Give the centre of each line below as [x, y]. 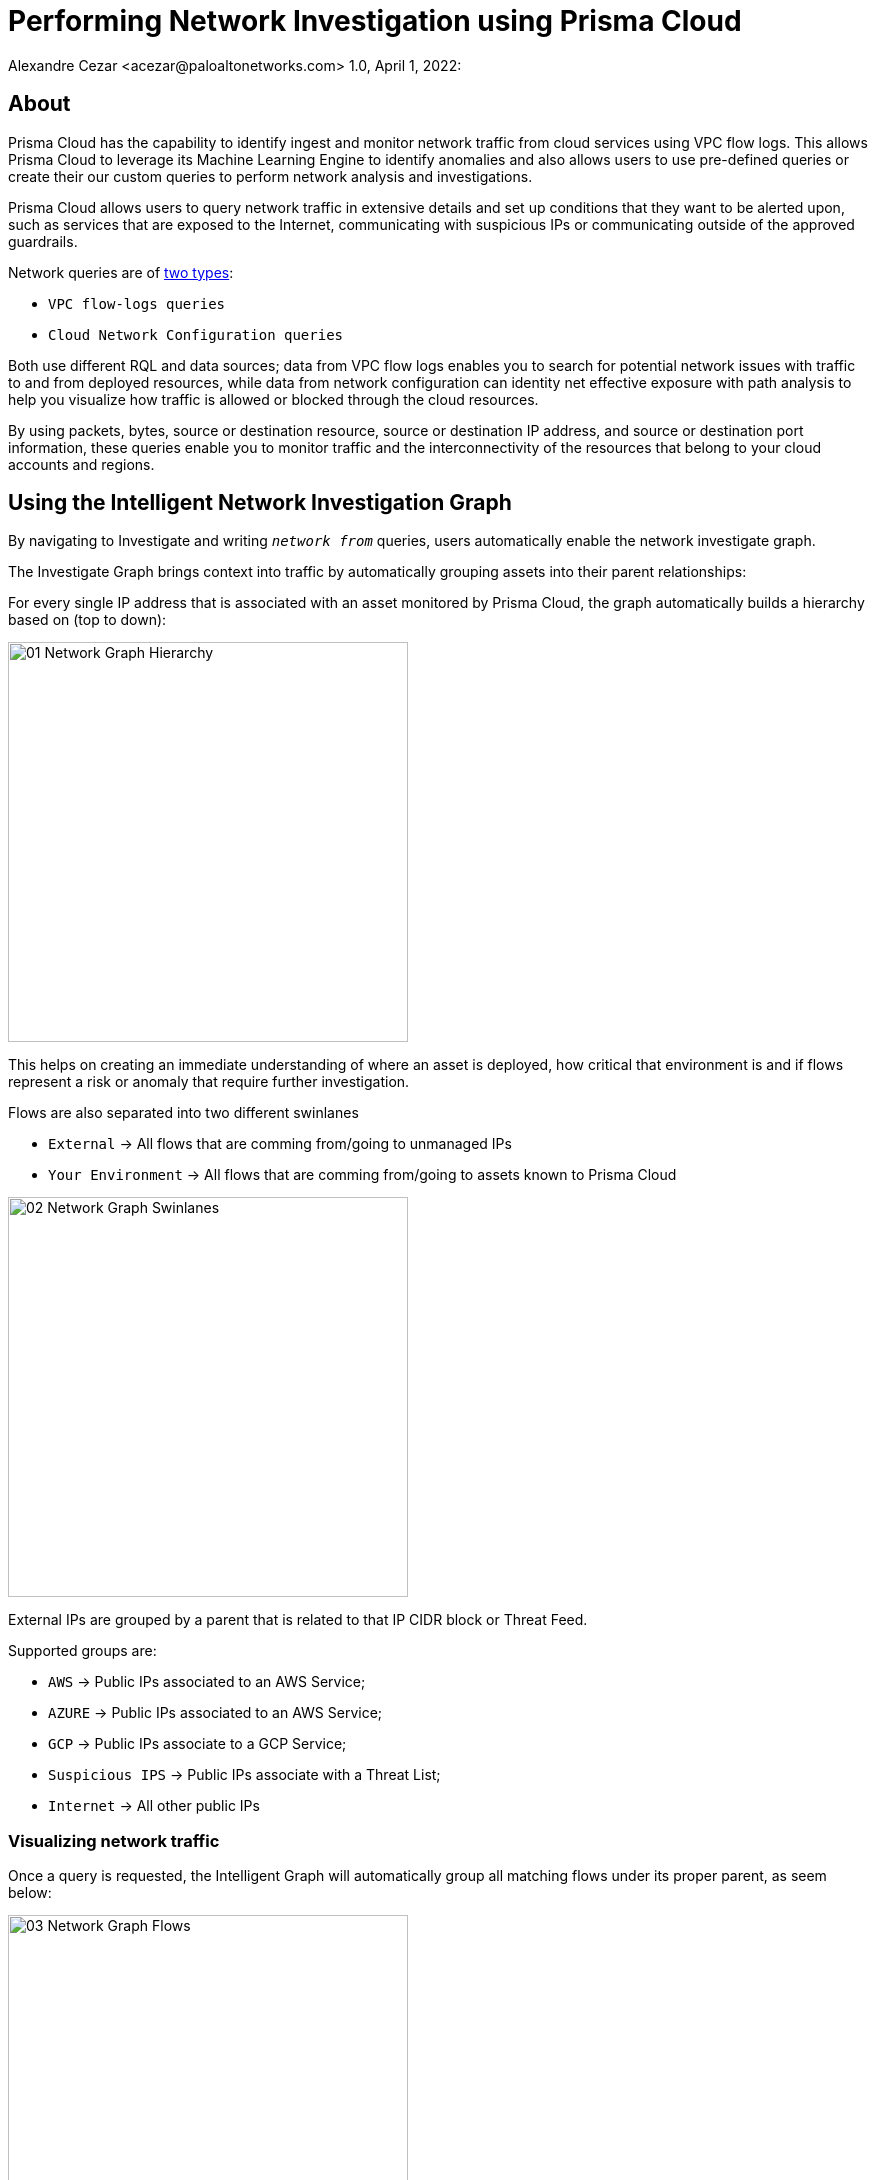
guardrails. [43, 241]
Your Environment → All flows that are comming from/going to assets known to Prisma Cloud [362, 1175]
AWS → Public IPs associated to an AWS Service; [207, 1682]
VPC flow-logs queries [137, 303]
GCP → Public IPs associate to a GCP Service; [197, 1744]
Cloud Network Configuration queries [196, 334]
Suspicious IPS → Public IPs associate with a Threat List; [244, 1775]
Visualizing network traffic [114, 1840]
